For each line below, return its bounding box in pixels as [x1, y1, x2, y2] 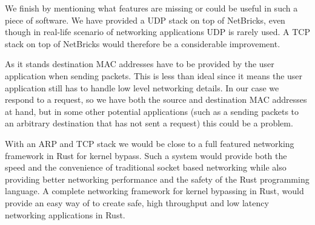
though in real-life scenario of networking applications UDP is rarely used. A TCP [5, 25, 310, 38]
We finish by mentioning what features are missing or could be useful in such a [5, 2, 298, 14]
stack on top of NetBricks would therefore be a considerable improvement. [5, 37, 280, 50]
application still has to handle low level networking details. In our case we [5, 81, 279, 94]
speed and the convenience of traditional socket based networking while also [5, 161, 287, 174]
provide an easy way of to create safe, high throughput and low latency [5, 196, 269, 209]
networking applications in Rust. [5, 208, 125, 221]
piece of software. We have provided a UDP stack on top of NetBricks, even [5, 13, 285, 26]
